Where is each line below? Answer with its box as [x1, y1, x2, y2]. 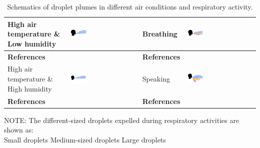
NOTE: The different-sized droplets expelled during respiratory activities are [4, 114, 239, 125]
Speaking [142, 73, 170, 84]
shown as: [4, 124, 33, 135]
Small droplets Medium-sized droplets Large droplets [4, 134, 166, 144]
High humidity [7, 83, 52, 93]
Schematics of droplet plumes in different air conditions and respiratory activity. [7, 1, 253, 11]
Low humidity [7, 38, 56, 48]
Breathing [142, 28, 177, 39]
